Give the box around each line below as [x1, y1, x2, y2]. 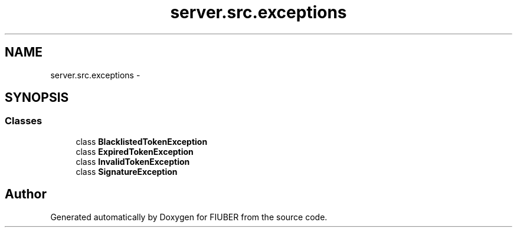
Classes [5, 115, 42, 127]
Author [5, 187, 47, 202]
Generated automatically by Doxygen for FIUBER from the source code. [50, 211, 328, 222]
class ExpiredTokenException [76, 146, 194, 157]
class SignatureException [76, 166, 178, 177]
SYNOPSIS [5, 90, 69, 105]
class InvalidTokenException [76, 156, 190, 167]
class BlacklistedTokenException [76, 136, 208, 147]
